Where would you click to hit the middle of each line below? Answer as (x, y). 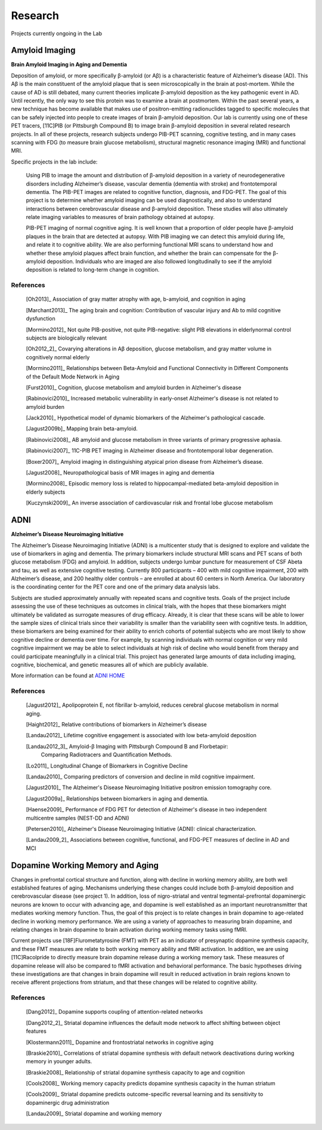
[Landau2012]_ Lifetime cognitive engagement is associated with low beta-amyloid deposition (141, 735)
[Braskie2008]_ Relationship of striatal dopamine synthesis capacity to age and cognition (135, 1072)
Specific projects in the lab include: (54, 162)
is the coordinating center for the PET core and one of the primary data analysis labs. (116, 587)
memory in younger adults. (59, 1061)
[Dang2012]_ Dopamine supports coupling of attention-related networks (114, 1012)
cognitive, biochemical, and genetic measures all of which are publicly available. (110, 664)
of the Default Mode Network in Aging (72, 377)
